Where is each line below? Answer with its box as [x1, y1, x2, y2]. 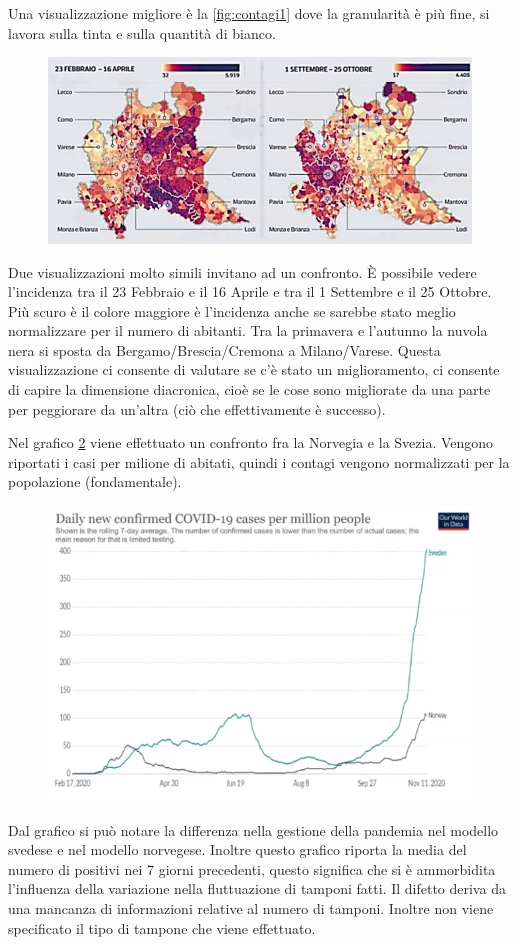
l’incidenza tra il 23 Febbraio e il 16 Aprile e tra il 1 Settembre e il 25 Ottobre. [8, 281, 492, 302]
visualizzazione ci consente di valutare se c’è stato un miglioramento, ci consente [8, 359, 500, 380]
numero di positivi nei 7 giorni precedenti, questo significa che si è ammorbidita [8, 858, 496, 879]
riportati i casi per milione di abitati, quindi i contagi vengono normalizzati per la [8, 451, 510, 472]
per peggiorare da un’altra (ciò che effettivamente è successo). [8, 398, 386, 419]
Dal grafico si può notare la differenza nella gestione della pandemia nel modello [8, 819, 499, 840]
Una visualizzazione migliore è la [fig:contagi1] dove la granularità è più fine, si [8, 3, 490, 23]
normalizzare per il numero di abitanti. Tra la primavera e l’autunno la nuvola [8, 320, 488, 341]
